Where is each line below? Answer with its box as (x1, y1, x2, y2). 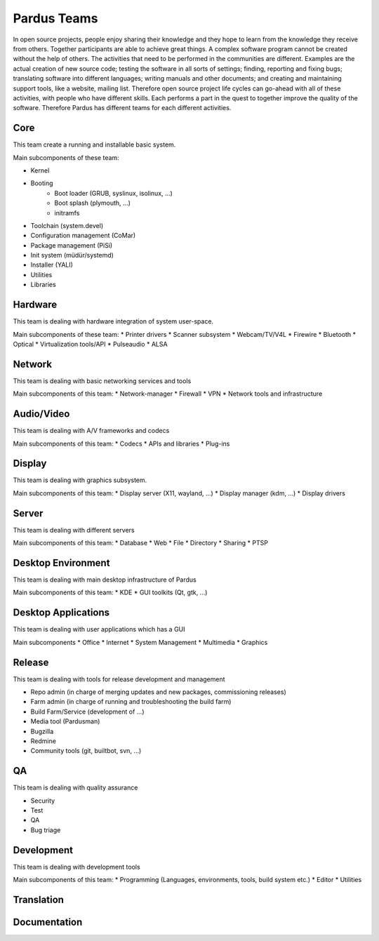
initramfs (54, 208, 80, 217)
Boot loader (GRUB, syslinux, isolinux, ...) (54, 189, 173, 197)
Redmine (30, 737, 56, 745)
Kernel (30, 166, 50, 175)
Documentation (13, 916, 83, 928)
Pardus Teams (13, 11, 98, 26)
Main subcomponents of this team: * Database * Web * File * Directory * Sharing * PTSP (13, 539, 268, 547)
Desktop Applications (13, 607, 110, 619)
